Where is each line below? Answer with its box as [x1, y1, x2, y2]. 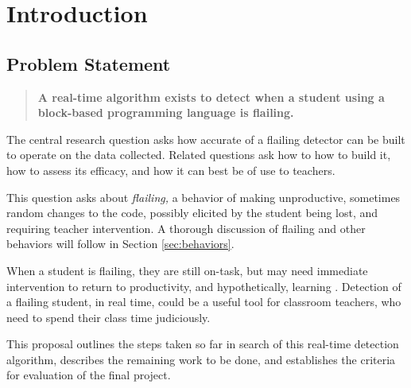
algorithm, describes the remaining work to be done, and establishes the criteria [6, 351, 396, 367]
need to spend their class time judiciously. [6, 308, 211, 325]
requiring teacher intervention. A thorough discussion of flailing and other [6, 219, 366, 236]
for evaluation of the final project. [6, 367, 171, 383]
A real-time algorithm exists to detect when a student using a [37, 88, 385, 105]
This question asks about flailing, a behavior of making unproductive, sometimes [6, 188, 401, 205]
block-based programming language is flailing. [37, 104, 294, 121]
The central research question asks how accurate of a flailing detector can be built [6, 130, 405, 147]
